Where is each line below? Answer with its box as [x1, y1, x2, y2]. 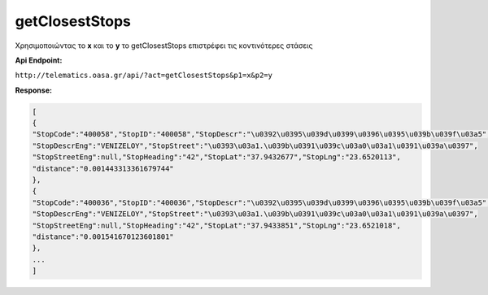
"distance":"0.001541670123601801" [32, 232, 174, 241]
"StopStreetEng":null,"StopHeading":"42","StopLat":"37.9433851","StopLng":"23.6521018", [32, 220, 402, 230]
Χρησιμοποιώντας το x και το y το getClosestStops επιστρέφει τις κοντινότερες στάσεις [15, 41, 313, 50]
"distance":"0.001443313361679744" [32, 163, 174, 173]
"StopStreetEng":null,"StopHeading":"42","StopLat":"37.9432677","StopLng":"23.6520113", [32, 153, 402, 162]
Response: [15, 85, 53, 95]
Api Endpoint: [15, 55, 63, 65]
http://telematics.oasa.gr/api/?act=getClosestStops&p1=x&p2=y [15, 71, 272, 80]
